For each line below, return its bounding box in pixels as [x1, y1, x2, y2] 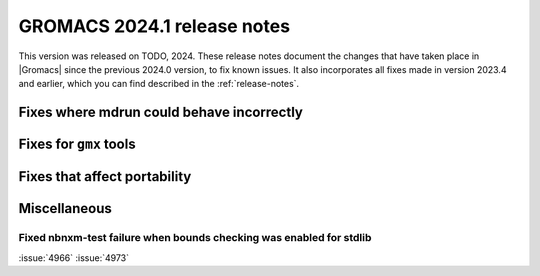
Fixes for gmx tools [18, 136, 136, 153]
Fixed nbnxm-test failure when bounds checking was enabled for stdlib [18, 231, 372, 245]
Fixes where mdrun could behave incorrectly [18, 104, 304, 121]
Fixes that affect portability [18, 168, 192, 185]
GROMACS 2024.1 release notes [18, 15, 290, 37]
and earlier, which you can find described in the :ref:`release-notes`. [18, 78, 300, 90]
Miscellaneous [18, 200, 112, 217]
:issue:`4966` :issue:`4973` [18, 251, 130, 264]
